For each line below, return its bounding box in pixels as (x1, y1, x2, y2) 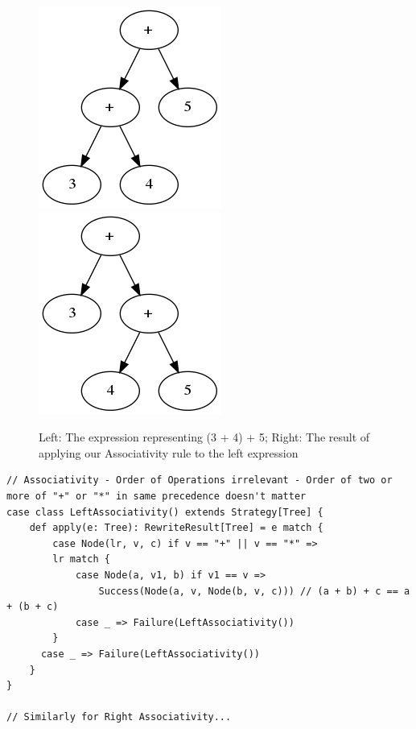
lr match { (52, 553, 110, 565)
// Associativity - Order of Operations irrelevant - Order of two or (6, 474, 393, 487)
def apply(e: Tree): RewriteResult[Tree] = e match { (29, 522, 323, 534)
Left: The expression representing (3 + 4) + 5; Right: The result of (39, 429, 370, 445)
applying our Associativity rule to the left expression (39, 444, 299, 461)
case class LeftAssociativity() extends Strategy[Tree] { (6, 506, 323, 518)
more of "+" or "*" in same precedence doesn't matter (6, 490, 307, 502)
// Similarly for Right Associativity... (6, 711, 232, 723)
